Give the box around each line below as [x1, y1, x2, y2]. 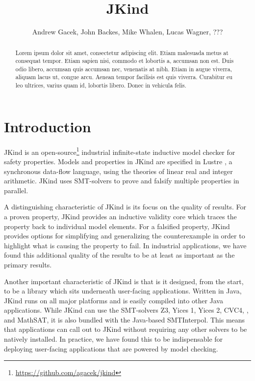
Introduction [4, 116, 91, 136]
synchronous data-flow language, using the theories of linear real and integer [4, 166, 233, 176]
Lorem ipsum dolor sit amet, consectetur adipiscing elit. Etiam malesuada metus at [15, 48, 229, 57]
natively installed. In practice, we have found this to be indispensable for [4, 334, 223, 344]
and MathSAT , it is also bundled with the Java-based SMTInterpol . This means [4, 314, 245, 324]
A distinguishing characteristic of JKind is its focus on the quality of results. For [4, 202, 246, 212]
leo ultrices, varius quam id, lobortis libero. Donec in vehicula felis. [15, 81, 186, 89]
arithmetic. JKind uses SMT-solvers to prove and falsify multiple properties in [4, 176, 239, 186]
